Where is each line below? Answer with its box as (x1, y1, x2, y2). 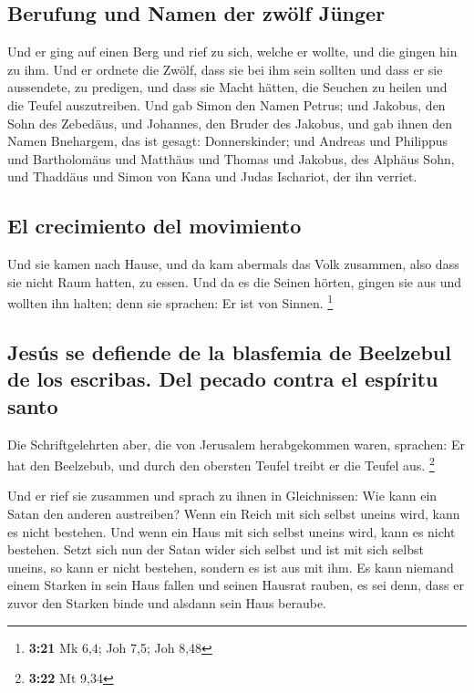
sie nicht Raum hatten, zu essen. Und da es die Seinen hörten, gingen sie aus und (7, 272, 462, 291)
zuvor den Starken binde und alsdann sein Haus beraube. (7, 593, 327, 612)
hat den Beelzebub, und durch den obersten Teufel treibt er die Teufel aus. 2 (7, 453, 435, 474)
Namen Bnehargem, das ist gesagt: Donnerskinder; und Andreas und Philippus (7, 131, 448, 150)
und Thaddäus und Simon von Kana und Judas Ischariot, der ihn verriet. (7, 167, 417, 186)
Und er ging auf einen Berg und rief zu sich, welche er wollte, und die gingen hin (7, 42, 458, 61)
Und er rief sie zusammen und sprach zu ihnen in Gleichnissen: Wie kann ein (7, 486, 438, 505)
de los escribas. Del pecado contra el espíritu (7, 365, 438, 393)
